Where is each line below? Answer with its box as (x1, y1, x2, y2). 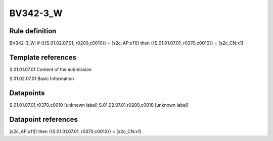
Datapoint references (9, 115, 78, 124)
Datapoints (9, 89, 45, 98)
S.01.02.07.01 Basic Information (9, 76, 74, 82)
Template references (9, 53, 77, 61)
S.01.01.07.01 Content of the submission (9, 66, 92, 73)
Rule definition (9, 27, 57, 35)
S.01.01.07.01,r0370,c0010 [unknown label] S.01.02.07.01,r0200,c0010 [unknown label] (9, 102, 189, 108)
